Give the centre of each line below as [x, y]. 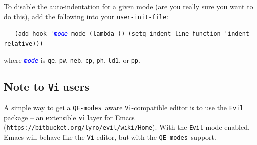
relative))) [24, 43]
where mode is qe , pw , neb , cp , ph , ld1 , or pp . [72, 59]
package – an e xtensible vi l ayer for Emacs [69, 117]
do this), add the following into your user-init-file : [86, 16]
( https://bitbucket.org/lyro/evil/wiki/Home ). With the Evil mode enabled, [127, 127]
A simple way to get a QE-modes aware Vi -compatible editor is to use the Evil [124, 107]
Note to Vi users [47, 86]
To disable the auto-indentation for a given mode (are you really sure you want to [128, 6]
